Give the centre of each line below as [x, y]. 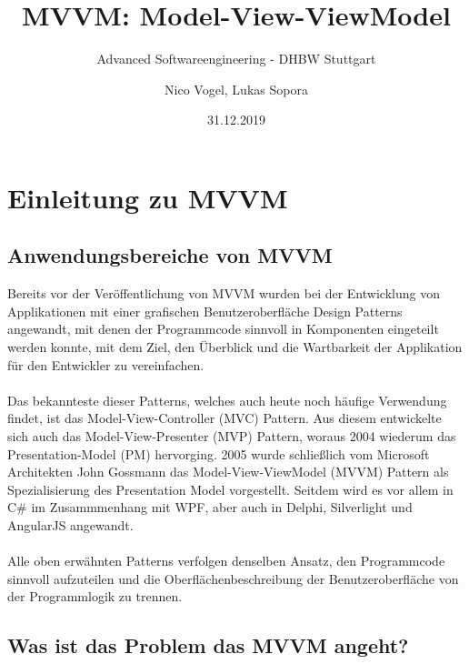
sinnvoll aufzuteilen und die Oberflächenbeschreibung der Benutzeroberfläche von [233, 578]
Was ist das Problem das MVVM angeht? [208, 645]
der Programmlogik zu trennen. [95, 596]
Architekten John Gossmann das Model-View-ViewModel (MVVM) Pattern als [228, 472]
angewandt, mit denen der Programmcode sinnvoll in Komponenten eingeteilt [223, 329]
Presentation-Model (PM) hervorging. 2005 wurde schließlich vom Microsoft [219, 453]
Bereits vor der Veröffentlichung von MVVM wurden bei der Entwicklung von [224, 293]
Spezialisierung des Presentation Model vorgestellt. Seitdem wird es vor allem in [230, 489]
